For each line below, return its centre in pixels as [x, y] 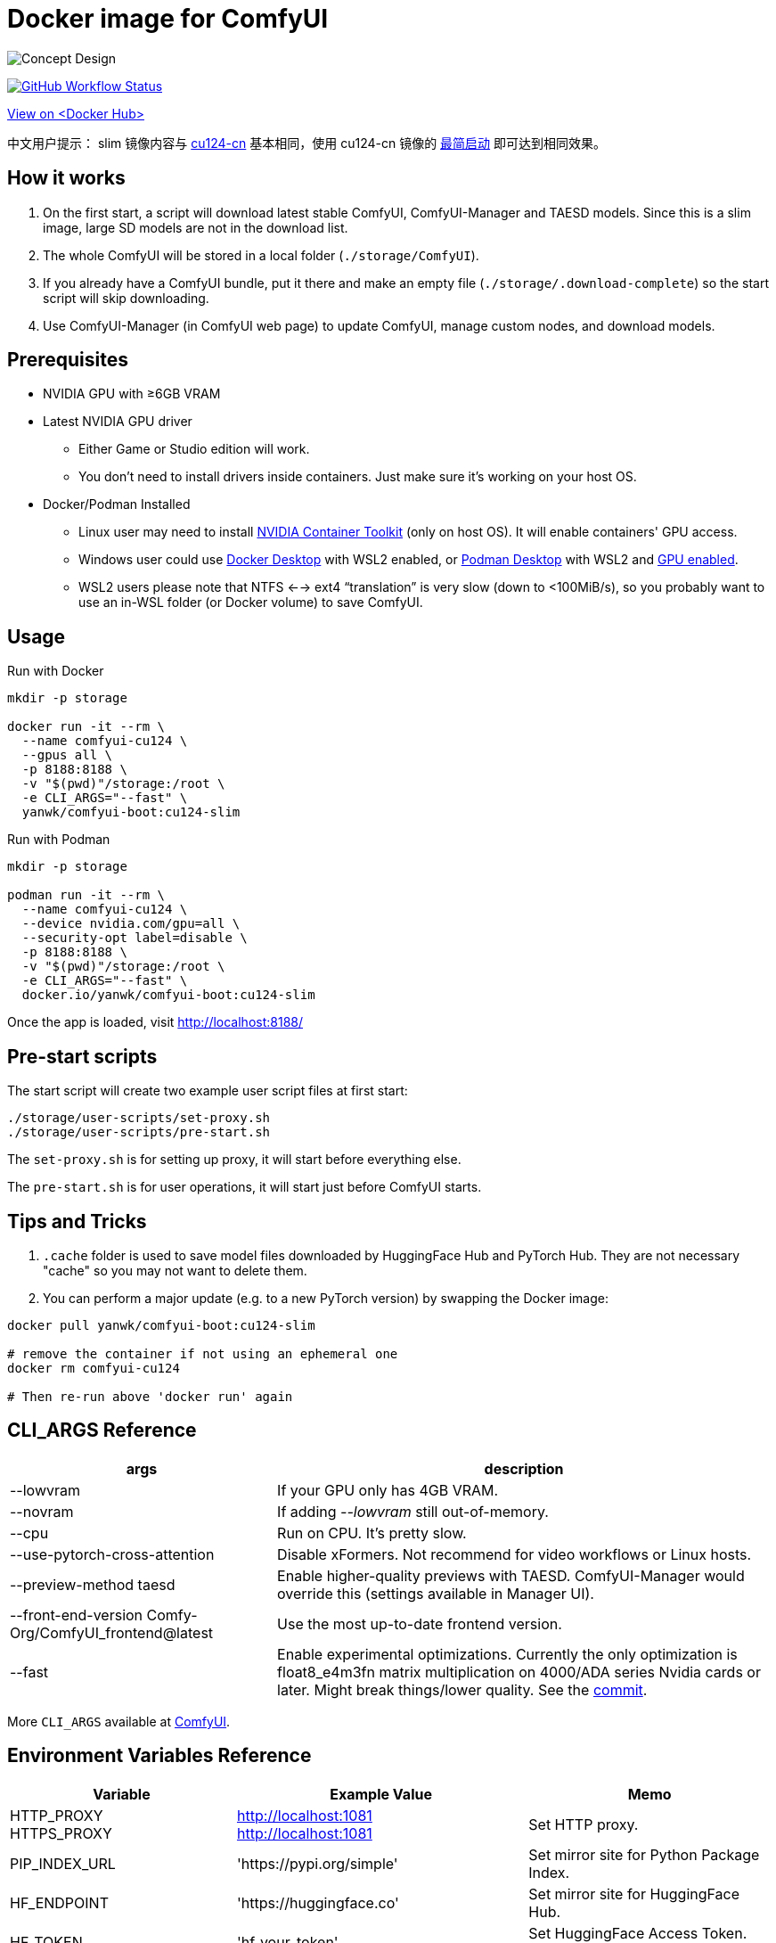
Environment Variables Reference [159, 1756]
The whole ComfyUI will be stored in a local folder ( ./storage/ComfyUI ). [261, 255]
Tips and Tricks [77, 1221]
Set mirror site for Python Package [644, 1854]
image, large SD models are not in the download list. [196, 227]
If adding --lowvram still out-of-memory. [413, 1511]
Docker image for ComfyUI [168, 19]
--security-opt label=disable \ [135, 938]
